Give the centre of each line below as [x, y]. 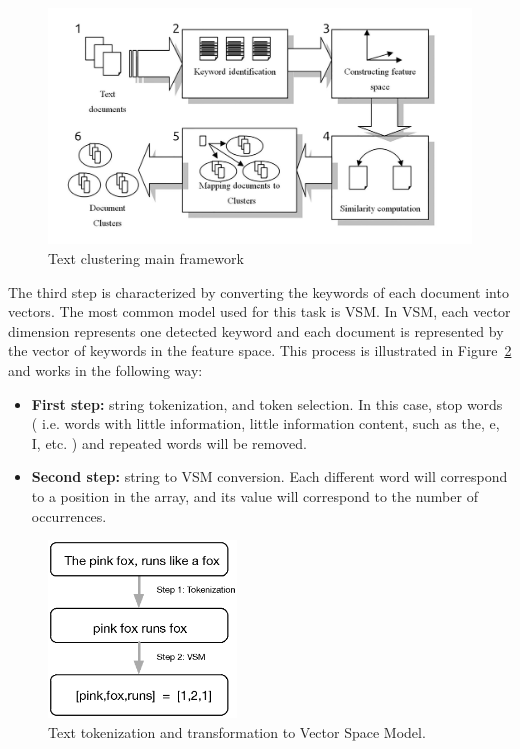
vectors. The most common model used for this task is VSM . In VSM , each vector [259, 311]
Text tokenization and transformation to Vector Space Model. [237, 731]
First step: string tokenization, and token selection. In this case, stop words [267, 403]
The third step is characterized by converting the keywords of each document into [258, 291]
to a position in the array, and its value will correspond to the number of [254, 495]
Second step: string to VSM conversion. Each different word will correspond [269, 476]
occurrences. [69, 515]
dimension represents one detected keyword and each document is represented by [256, 330]
